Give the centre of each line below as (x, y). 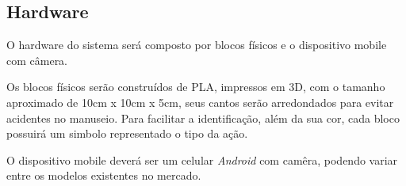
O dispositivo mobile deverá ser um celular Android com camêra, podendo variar (202, 159)
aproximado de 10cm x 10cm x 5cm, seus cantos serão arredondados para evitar (200, 102)
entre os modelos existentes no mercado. (104, 175)
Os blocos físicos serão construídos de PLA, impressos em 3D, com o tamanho (196, 87)
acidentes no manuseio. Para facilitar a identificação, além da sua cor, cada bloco (203, 118)
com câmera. (37, 60)
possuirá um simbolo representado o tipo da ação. (127, 133)
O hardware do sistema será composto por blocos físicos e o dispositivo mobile (197, 45)
